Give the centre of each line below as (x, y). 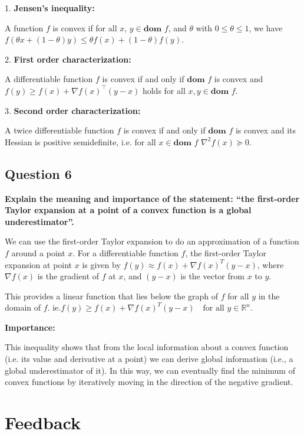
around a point (38, 252)
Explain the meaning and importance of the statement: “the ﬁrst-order (152, 198)
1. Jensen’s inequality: (50, 8)
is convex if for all (85, 27)
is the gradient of (68, 276)
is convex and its (265, 130)
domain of (23, 307)
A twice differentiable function (60, 130)
